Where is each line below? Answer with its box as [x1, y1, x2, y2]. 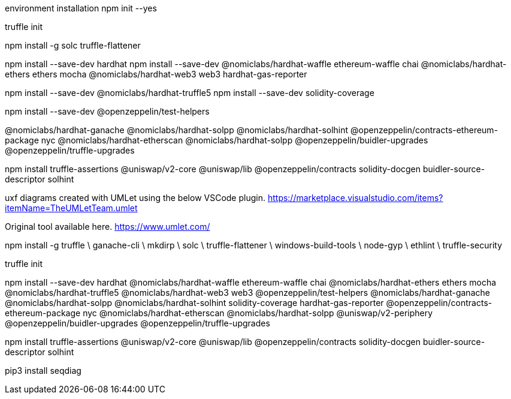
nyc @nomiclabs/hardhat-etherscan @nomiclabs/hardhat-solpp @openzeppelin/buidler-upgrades [41, 135, 428, 145]
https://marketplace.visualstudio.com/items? [267, 193, 443, 203]
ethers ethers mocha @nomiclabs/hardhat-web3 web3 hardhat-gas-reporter [5, 69, 307, 79]
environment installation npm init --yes [5, 3, 157, 13]
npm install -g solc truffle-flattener [5, 40, 141, 50]
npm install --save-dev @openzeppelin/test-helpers [5, 106, 210, 116]
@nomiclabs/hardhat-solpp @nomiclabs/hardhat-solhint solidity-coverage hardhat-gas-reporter [5, 298, 384, 308]
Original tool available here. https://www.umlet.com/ [5, 221, 210, 232]
